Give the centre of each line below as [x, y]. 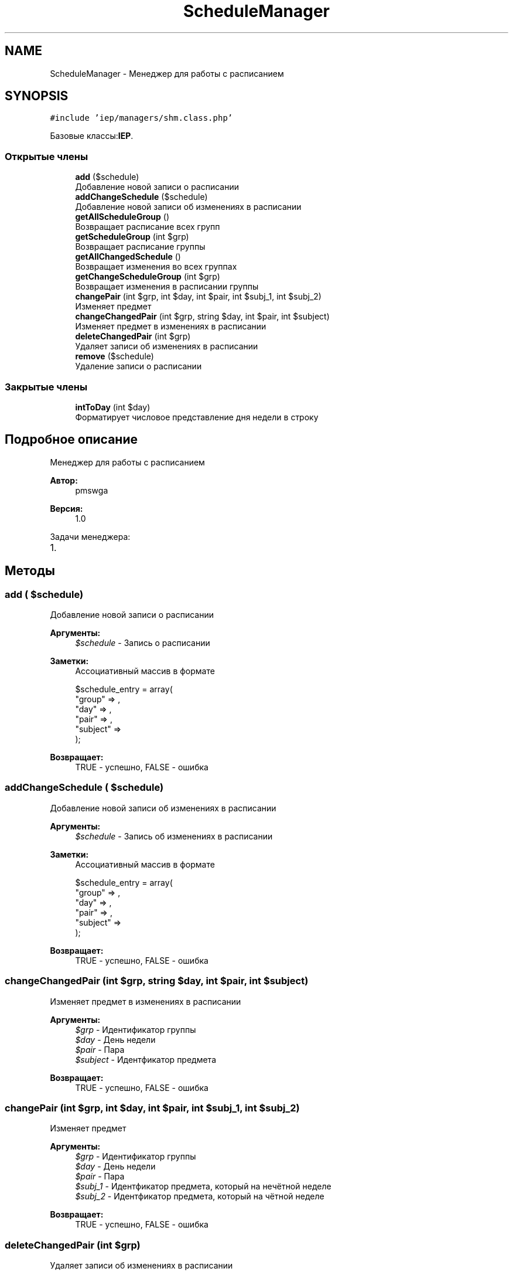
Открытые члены [47, 156]
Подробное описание [71, 440]
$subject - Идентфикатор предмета [146, 1059]
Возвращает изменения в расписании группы [167, 287]
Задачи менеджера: [90, 536]
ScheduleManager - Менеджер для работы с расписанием [167, 73]
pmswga [92, 490]
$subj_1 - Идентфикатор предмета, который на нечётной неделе [203, 1186]
